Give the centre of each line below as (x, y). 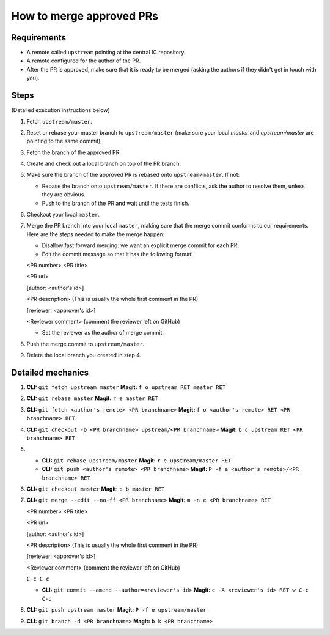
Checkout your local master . (63, 215)
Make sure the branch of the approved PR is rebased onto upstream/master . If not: (133, 175)
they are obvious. (64, 195)
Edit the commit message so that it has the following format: (117, 254)
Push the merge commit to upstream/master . (86, 344)
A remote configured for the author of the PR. (84, 61)
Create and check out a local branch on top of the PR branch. (104, 164)
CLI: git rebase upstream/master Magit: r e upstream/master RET (137, 460)
